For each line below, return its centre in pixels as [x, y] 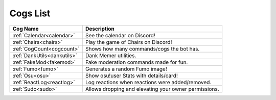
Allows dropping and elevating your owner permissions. [152, 89]
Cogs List [30, 13]
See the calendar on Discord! [120, 35]
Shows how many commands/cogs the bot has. [142, 48]
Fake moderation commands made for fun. [136, 62]
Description [100, 29]
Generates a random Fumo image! [126, 69]
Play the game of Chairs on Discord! [129, 42]
